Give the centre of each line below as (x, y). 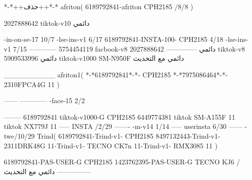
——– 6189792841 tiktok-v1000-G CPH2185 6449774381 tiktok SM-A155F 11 (120, 117)
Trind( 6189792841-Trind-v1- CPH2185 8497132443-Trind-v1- (128, 135)
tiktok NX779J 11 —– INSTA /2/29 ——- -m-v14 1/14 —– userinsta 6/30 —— (123, 126)
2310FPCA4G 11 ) (32, 84)
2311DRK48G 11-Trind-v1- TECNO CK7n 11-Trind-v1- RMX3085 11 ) (111, 145)
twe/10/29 (19, 135)
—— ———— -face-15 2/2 (45, 100)
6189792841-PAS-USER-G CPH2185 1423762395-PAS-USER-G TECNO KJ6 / (122, 162)
